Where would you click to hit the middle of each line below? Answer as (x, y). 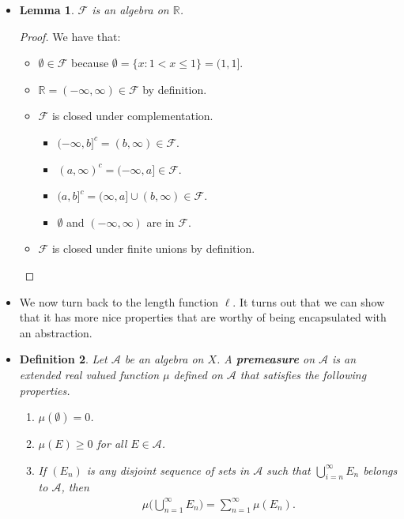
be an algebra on (164, 359)
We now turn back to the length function (119, 301)
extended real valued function (89, 374)
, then (75, 487)
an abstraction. (56, 332)
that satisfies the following (303, 374)
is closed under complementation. (132, 116)
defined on (198, 374)
